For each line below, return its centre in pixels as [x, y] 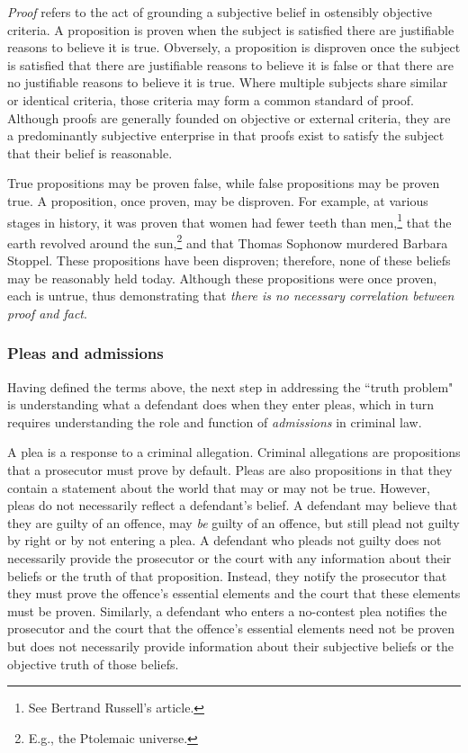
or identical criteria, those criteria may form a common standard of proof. [211, 99]
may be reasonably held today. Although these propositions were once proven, [222, 278]
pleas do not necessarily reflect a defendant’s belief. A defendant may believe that [233, 505]
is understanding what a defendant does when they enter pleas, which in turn [221, 404]
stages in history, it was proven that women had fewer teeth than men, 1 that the [229, 220]
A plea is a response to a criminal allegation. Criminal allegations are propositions [234, 452]
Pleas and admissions [85, 353]
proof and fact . [47, 313]
